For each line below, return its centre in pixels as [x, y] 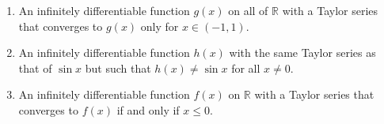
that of [35, 68]
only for [160, 26]
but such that [118, 68]
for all [246, 68]
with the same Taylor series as [302, 53]
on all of [248, 10]
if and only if [148, 109]
